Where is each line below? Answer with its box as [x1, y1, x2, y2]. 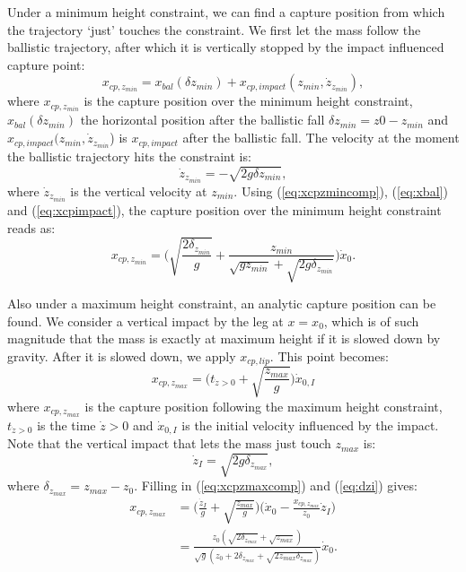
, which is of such [323, 311, 419, 330]
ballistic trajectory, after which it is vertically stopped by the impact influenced [7, 38, 444, 56]
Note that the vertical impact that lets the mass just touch [7, 434, 331, 453]
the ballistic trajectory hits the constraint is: [7, 147, 251, 166]
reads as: [7, 218, 56, 237]
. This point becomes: [269, 346, 389, 365]
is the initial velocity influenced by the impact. [181, 415, 439, 434]
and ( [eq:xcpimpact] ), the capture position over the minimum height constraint [7, 201, 442, 220]
